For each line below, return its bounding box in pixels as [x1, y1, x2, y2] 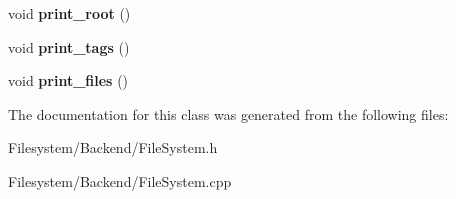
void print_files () [8, 70, 129, 91]
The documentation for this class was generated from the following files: [8, 103, 449, 124]
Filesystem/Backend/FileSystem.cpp [8, 170, 232, 191]
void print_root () [8, 3, 131, 23]
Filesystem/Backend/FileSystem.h [8, 137, 218, 158]
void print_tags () [8, 36, 130, 57]
